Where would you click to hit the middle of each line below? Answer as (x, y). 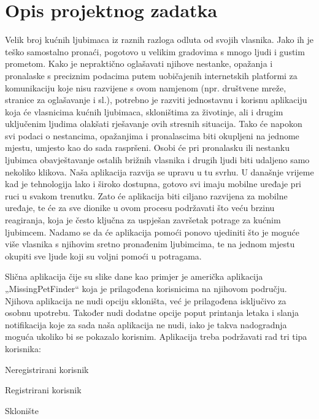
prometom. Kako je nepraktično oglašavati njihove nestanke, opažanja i (139, 63)
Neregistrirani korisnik (47, 369)
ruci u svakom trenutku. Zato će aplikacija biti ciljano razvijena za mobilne (146, 195)
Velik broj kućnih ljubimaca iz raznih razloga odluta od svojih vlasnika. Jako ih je (159, 40)
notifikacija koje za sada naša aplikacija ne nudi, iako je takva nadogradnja (146, 324)
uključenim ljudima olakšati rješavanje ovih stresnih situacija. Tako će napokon (154, 124)
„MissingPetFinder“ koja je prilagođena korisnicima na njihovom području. (146, 288)
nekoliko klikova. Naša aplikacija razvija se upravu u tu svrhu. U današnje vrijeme (159, 171)
